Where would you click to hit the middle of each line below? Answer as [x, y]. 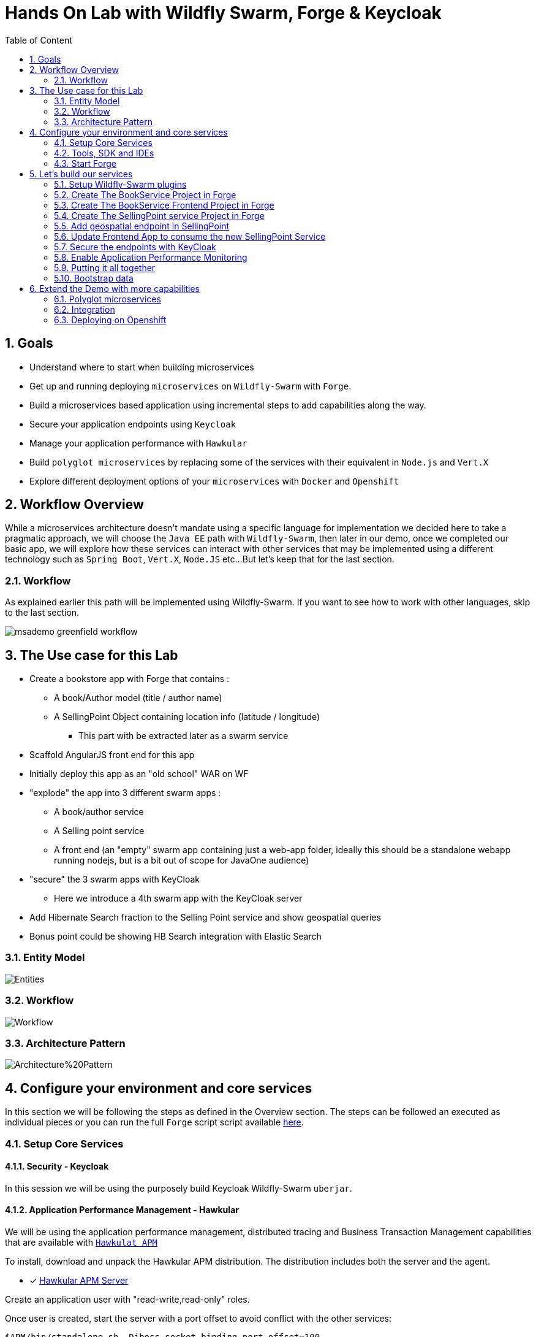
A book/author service [99, 812]
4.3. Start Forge [85, 163]
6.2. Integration [85, 309]
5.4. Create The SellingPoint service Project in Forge [159, 215]
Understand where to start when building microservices [142, 367]
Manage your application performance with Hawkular [138, 443]
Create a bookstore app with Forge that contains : [130, 679]
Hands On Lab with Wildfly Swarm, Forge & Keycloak [223, 13]
